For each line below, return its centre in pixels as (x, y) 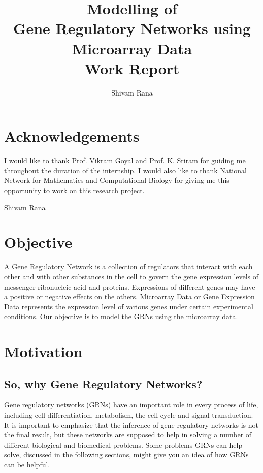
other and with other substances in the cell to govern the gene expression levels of (131, 276)
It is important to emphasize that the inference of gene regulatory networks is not (131, 424)
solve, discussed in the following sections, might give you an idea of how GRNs (126, 454)
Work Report (132, 68)
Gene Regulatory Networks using (132, 28)
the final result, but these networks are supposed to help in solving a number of (128, 435)
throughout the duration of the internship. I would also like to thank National (125, 170)
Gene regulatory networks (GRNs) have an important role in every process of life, (131, 405)
